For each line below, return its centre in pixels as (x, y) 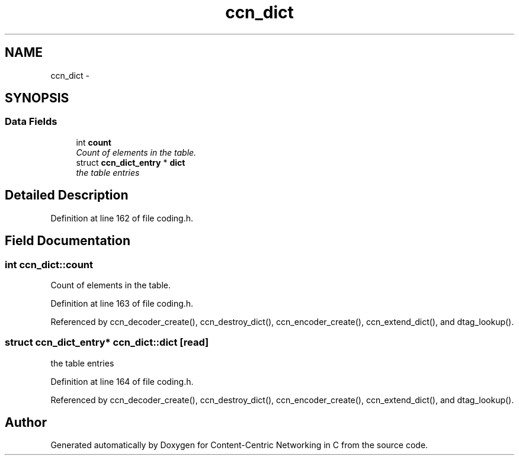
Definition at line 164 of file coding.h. (122, 381)
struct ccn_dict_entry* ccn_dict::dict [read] (107, 342)
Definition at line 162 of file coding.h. (122, 218)
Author (26, 423)
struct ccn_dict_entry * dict (131, 162)
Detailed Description (67, 195)
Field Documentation (68, 241)
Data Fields (31, 122)
